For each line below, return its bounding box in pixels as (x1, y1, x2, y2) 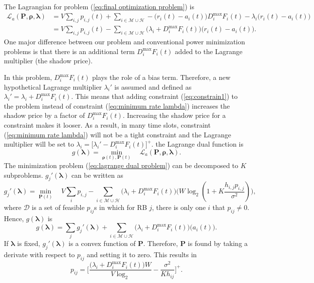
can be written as (71, 170, 123, 180)
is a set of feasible (32, 202, 85, 212)
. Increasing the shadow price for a (123, 110, 226, 120)
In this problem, (4, 72, 52, 82)
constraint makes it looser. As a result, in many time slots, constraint (4, 120, 211, 130)
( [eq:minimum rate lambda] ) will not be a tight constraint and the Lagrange (4, 129, 231, 139)
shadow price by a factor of (4, 110, 85, 120)
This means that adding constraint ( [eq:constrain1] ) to (75, 91, 238, 101)
